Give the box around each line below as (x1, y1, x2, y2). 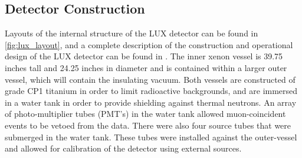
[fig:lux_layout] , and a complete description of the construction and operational (5, 38, 293, 51)
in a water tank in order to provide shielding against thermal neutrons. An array (5, 96, 297, 108)
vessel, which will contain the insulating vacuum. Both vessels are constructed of (5, 73, 296, 85)
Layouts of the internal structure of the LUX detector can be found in (5, 27, 258, 39)
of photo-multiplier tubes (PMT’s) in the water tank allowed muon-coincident (5, 107, 286, 120)
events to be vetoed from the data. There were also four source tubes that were (5, 119, 291, 131)
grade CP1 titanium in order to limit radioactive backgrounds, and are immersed (5, 85, 298, 97)
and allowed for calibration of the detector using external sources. (5, 142, 242, 154)
